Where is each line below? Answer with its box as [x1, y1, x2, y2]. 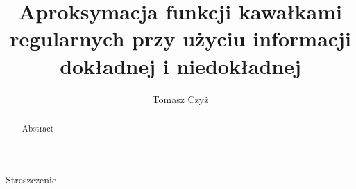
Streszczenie [6, 172, 57, 186]
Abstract [22, 122, 54, 134]
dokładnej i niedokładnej [60, 51, 301, 80]
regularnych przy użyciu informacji [10, 24, 351, 53]
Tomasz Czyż [152, 91, 209, 106]
